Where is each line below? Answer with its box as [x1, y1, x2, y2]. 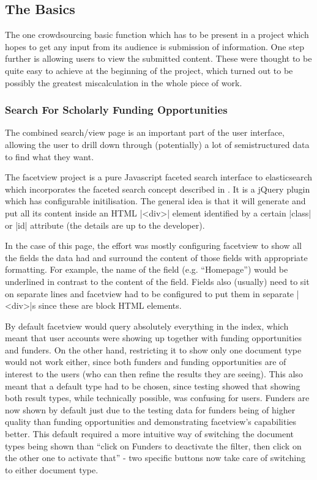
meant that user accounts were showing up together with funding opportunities [5, 331, 302, 344]
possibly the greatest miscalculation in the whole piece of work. [5, 76, 242, 89]
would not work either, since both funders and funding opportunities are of [5, 355, 286, 368]
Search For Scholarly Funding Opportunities [5, 102, 228, 117]
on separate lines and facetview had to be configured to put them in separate [5, 287, 294, 300]
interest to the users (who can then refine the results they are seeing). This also [5, 367, 303, 380]
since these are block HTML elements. [38, 299, 182, 312]
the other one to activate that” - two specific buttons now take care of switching [5, 451, 306, 464]
